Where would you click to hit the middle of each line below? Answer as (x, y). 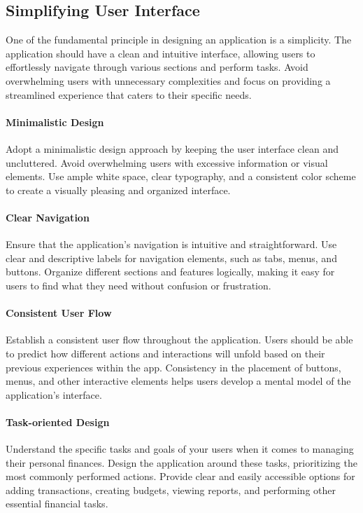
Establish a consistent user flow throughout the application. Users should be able (179, 340)
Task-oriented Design (58, 422)
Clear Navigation (48, 217)
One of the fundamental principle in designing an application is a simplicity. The (179, 40)
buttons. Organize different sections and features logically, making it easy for (170, 272)
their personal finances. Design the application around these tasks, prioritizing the (181, 462)
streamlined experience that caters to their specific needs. (129, 94)
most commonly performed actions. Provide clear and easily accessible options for (180, 476)
